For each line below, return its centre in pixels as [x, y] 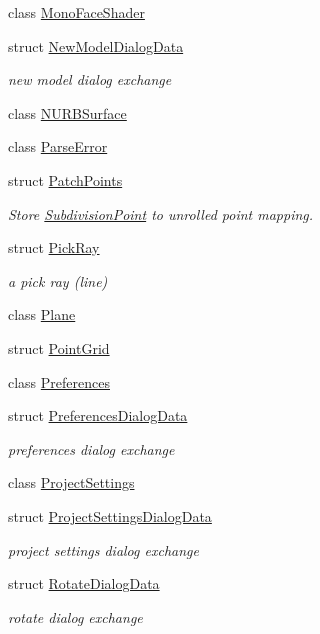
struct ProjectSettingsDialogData [110, 515]
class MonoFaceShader [76, 12]
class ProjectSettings [71, 482]
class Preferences [59, 381]
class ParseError [58, 146]
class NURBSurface [67, 112]
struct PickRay [54, 247]
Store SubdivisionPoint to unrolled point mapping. [161, 213]
